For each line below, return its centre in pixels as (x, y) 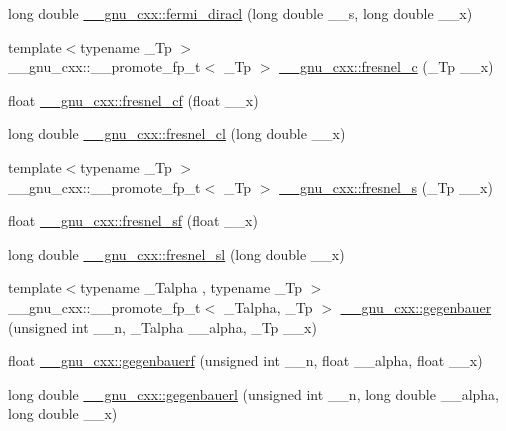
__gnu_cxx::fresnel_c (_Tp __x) (386, 66)
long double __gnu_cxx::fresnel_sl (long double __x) (176, 253)
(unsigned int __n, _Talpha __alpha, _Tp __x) (162, 326)
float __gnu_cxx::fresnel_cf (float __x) (133, 99)
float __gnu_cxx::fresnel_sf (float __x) (133, 220)
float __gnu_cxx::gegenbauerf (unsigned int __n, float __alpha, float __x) (245, 360)
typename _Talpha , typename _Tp (191, 287)
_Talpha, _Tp (268, 306)
